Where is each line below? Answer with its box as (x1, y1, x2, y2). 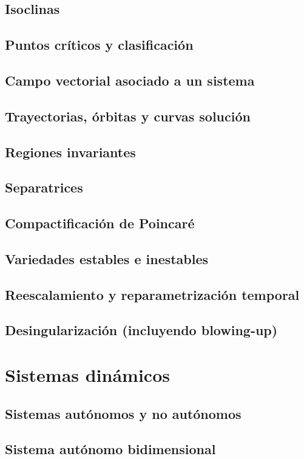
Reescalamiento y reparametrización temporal (5, 285, 300, 304)
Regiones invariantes (5, 142, 136, 161)
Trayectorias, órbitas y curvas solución (5, 106, 251, 125)
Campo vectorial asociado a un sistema (5, 70, 255, 89)
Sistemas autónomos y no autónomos (5, 404, 242, 423)
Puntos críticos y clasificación (5, 35, 194, 54)
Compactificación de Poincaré (5, 214, 195, 233)
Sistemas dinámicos (5, 362, 170, 387)
